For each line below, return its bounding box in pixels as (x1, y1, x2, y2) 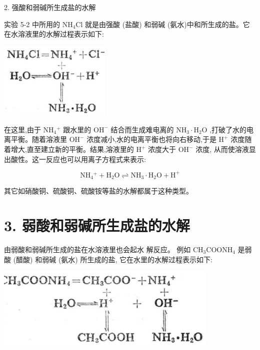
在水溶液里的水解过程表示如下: (4, 29, 104, 39)
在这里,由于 (4, 124, 41, 134)
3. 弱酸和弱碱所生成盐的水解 (4, 215, 190, 235)
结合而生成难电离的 (110, 124, 174, 134)
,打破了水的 (209, 124, 247, 134)
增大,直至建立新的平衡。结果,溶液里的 (10, 144, 134, 154)
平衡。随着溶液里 (10, 134, 67, 144)
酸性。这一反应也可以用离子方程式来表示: (10, 153, 146, 164)
